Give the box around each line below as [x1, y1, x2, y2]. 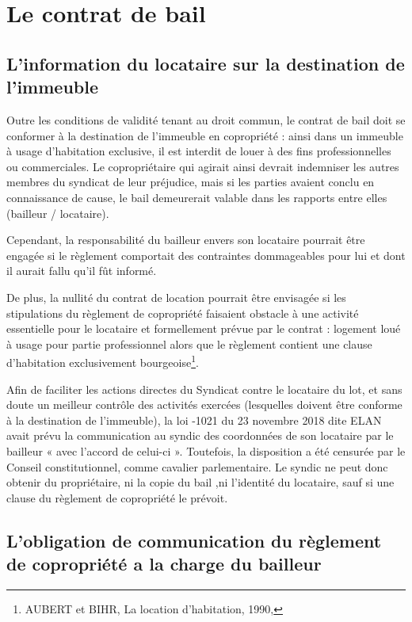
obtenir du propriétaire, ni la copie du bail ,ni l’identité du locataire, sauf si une [6, 474, 395, 490]
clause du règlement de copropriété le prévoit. [6, 489, 228, 506]
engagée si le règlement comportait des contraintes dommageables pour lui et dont [6, 246, 406, 263]
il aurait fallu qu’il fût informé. [6, 262, 157, 279]
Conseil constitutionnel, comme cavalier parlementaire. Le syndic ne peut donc [6, 458, 388, 475]
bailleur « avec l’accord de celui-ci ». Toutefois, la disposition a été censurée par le [6, 442, 406, 459]
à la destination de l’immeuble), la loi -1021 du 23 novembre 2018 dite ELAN [6, 411, 382, 428]
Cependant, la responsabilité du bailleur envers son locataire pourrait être [6, 231, 365, 248]
